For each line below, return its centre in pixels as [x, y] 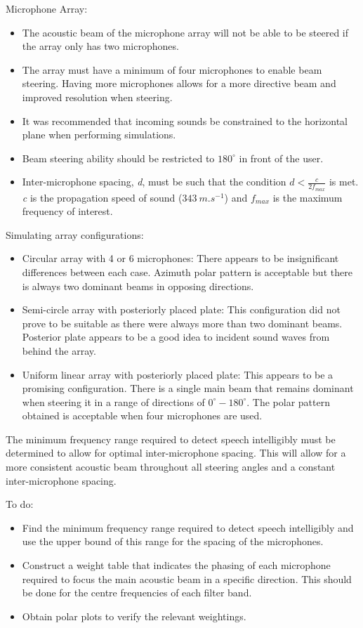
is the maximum [308, 197]
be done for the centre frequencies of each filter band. [137, 593]
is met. [344, 182]
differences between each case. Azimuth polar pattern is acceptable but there [187, 272]
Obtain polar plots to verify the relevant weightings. [134, 616]
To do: [20, 504]
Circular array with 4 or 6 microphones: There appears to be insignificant [180, 258]
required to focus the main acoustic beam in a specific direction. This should [187, 578]
